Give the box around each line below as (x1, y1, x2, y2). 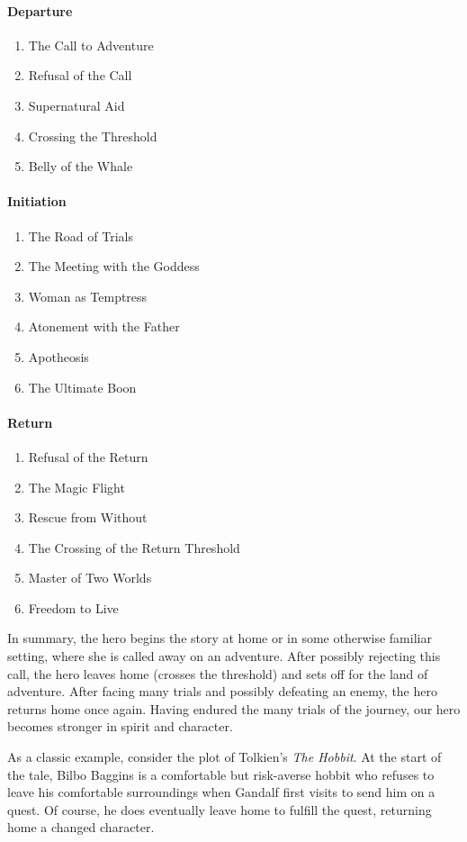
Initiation (7, 192, 67, 211)
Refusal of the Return (28, 447, 148, 466)
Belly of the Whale (28, 157, 133, 176)
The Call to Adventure (28, 35, 154, 54)
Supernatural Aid (28, 95, 125, 114)
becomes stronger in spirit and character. (7, 717, 233, 736)
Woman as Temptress (28, 286, 148, 305)
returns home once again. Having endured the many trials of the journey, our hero (7, 699, 461, 718)
